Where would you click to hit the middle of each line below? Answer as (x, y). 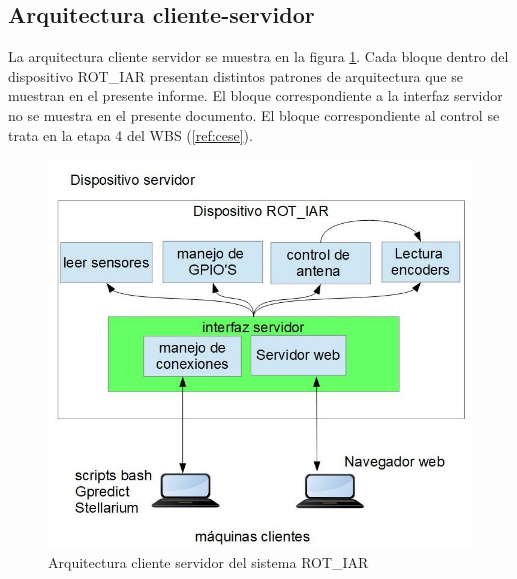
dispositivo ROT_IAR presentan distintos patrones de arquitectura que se (235, 75)
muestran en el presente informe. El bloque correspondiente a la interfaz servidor (255, 95)
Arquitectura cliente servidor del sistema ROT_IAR (208, 561)
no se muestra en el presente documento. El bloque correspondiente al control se (254, 114)
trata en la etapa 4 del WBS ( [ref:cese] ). (130, 134)
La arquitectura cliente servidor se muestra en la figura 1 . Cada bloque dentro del (258, 56)
